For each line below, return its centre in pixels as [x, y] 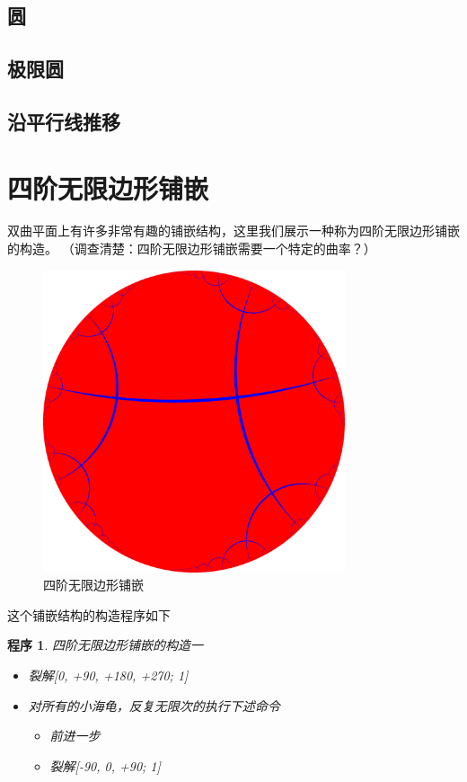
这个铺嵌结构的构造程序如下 [89, 614]
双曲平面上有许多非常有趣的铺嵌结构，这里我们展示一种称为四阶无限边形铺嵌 [233, 231]
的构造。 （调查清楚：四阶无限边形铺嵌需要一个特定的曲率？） [192, 249]
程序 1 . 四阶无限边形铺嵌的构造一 [105, 645]
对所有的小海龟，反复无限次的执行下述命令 [154, 705]
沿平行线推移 [64, 121]
